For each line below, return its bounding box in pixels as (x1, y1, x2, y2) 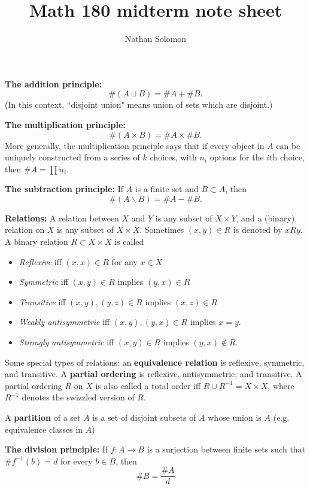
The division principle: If (5, 443, 108, 455)
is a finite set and (135, 183, 199, 195)
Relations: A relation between (5, 211, 119, 224)
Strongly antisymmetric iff (19, 336, 114, 348)
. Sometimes (139, 223, 184, 236)
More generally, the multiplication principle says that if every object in (5, 139, 265, 151)
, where (268, 379, 294, 391)
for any (111, 255, 138, 268)
